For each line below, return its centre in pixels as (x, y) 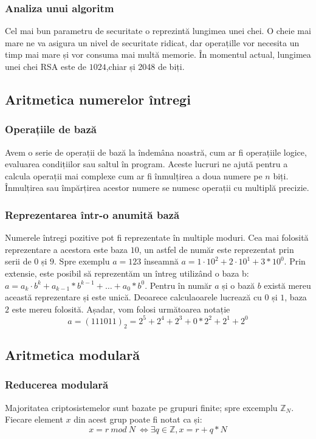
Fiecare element (34, 419)
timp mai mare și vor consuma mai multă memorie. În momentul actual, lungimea (158, 54)
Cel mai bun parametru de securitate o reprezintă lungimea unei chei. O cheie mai (158, 31)
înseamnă (161, 261)
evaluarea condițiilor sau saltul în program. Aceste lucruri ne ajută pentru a (146, 164)
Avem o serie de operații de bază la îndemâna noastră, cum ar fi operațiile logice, (156, 152)
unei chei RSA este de (46, 66)
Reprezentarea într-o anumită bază (92, 214)
